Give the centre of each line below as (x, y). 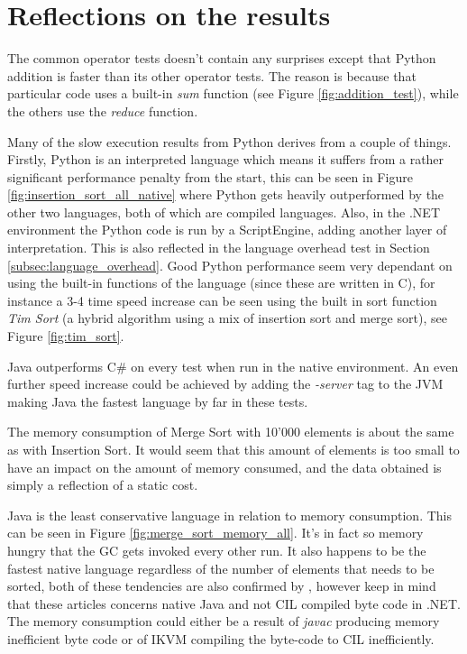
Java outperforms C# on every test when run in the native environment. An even (233, 366)
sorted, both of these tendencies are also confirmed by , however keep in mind (222, 586)
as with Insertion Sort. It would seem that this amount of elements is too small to (233, 449)
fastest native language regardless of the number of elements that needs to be (221, 568)
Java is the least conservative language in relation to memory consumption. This (229, 515)
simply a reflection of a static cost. (103, 485)
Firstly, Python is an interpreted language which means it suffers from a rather (226, 159)
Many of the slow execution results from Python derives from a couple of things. (229, 141)
